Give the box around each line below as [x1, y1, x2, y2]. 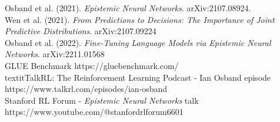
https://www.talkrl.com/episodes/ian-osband [5, 83, 168, 95]
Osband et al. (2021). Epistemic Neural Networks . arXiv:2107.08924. [5, 2, 251, 14]
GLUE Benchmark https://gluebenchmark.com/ [5, 59, 179, 71]
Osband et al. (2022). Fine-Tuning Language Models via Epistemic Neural [5, 36, 271, 48]
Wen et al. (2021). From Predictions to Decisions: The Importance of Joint [5, 13, 275, 25]
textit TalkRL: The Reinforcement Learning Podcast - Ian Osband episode [5, 71, 271, 83]
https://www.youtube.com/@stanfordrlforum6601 [5, 105, 184, 118]
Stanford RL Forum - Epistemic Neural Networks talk [5, 94, 199, 106]
